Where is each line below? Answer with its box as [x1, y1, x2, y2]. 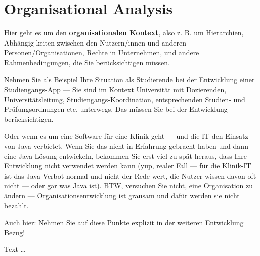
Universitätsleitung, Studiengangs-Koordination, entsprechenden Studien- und [4, 94, 245, 104]
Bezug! [4, 227, 25, 237]
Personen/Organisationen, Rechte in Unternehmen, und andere [4, 47, 199, 58]
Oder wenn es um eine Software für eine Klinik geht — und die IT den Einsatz [4, 131, 248, 141]
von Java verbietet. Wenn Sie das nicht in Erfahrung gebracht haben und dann [4, 141, 248, 151]
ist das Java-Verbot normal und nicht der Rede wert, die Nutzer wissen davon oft [4, 170, 256, 181]
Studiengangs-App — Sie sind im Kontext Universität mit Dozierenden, [4, 84, 227, 95]
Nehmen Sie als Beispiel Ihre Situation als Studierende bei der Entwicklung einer [4, 74, 255, 84]
